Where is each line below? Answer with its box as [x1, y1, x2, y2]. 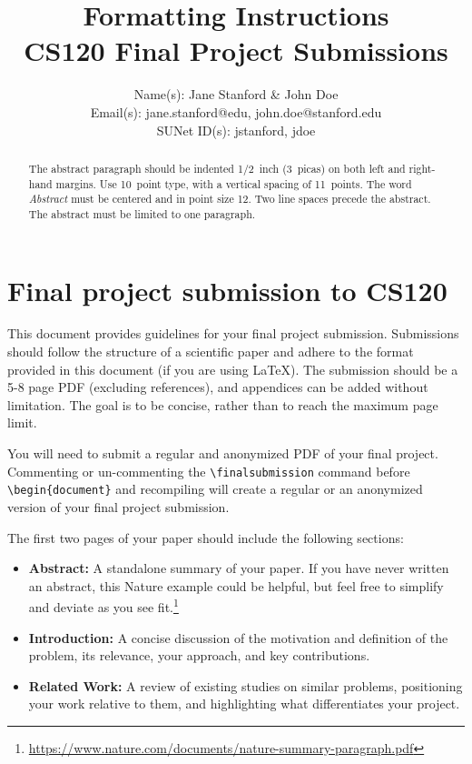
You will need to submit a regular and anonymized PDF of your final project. [7, 444, 438, 463]
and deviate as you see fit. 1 [28, 595, 179, 616]
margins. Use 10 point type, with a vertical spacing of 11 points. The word [55, 176, 412, 191]
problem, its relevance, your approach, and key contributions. [28, 646, 370, 665]
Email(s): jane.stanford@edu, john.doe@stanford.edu [90, 102, 382, 121]
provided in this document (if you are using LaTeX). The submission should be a [7, 359, 458, 378]
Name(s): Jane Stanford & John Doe [133, 85, 339, 104]
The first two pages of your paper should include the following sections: [7, 528, 404, 547]
